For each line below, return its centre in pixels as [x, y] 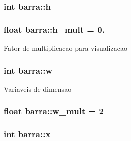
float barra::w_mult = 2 [54, 111]
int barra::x [27, 134]
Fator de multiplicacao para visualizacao [65, 48]
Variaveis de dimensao [38, 88]
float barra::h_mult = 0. [54, 29]
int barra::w [28, 70]
